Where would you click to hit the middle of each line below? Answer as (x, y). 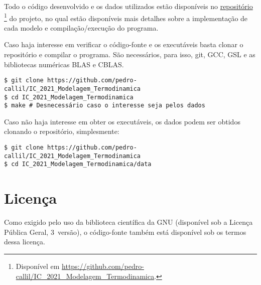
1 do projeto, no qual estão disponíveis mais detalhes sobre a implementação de (126, 17)
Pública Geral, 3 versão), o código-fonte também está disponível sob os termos (125, 232)
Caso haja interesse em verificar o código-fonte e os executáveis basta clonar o (124, 44)
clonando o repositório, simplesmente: (62, 131)
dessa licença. (25, 242)
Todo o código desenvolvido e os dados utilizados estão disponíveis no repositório (128, 6)
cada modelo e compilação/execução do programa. (81, 27)
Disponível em (38, 266)
